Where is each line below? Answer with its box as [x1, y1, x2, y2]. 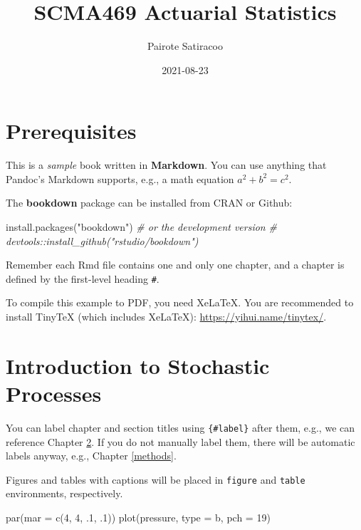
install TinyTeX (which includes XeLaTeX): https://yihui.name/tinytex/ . [6, 309, 327, 324]
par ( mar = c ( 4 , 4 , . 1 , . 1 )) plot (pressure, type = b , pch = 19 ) [6, 510, 271, 525]
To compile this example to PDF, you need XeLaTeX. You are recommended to [6, 295, 354, 310]
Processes [6, 379, 102, 408]
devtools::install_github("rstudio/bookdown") [6, 233, 199, 248]
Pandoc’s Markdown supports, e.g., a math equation [6, 171, 234, 186]
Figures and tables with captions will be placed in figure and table [6, 472, 305, 487]
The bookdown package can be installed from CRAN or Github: [6, 195, 293, 210]
